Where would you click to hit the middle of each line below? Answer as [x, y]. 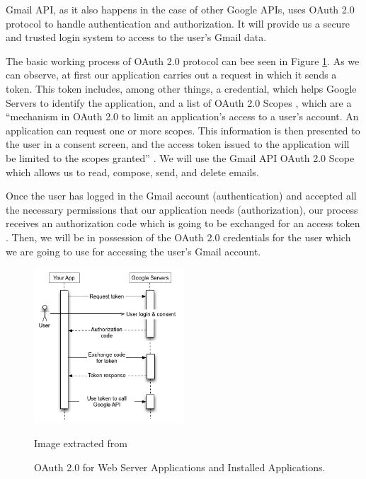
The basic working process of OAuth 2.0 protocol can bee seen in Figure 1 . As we [183, 60]
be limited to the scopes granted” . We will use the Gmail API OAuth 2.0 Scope [180, 157]
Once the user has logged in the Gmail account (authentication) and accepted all [181, 196]
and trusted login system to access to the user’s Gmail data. [136, 37]
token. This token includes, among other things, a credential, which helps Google [181, 88]
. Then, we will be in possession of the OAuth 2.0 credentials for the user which [178, 237]
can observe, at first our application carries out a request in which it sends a [171, 75]
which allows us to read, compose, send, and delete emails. [132, 172]
